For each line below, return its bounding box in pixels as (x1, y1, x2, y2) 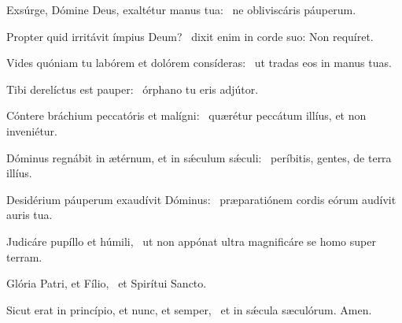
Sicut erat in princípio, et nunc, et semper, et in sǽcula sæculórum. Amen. (6, 301, 372, 317)
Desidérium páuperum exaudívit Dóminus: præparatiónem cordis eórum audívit (6, 191, 396, 207)
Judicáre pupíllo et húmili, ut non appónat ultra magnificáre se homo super (6, 232, 376, 249)
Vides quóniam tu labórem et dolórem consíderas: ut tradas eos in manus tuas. (6, 54, 392, 71)
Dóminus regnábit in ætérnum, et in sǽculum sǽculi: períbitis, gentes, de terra (6, 149, 392, 165)
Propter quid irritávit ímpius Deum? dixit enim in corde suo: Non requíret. (6, 28, 374, 44)
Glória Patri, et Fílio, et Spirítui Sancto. (6, 275, 207, 291)
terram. (6, 248, 42, 265)
